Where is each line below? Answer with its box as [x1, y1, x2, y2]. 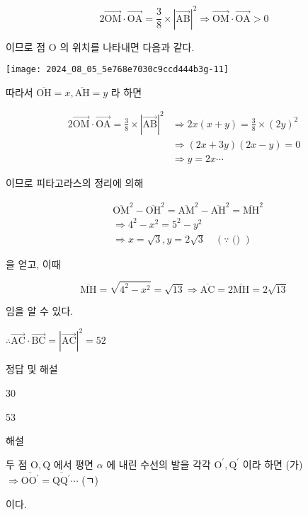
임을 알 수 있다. [6, 303, 74, 318]
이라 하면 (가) [242, 456, 303, 471]
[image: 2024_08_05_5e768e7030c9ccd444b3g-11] [6, 64, 229, 75]
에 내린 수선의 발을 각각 [106, 456, 211, 471]
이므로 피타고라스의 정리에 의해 [6, 175, 144, 190]
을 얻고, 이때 [6, 256, 61, 271]
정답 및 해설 [6, 361, 58, 376]
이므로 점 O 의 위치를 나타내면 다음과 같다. [6, 39, 195, 54]
